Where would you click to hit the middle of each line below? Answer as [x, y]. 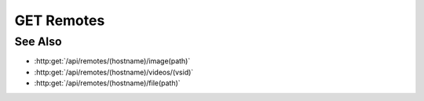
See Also [38, 41]
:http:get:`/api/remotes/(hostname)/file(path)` [107, 83]
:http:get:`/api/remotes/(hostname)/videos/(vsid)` [114, 72]
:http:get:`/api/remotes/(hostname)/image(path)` [112, 61]
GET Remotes [60, 20]
